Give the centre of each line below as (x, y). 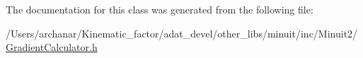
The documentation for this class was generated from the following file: (160, 9)
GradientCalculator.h (52, 47)
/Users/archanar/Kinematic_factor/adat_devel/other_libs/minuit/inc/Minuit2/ (182, 33)
